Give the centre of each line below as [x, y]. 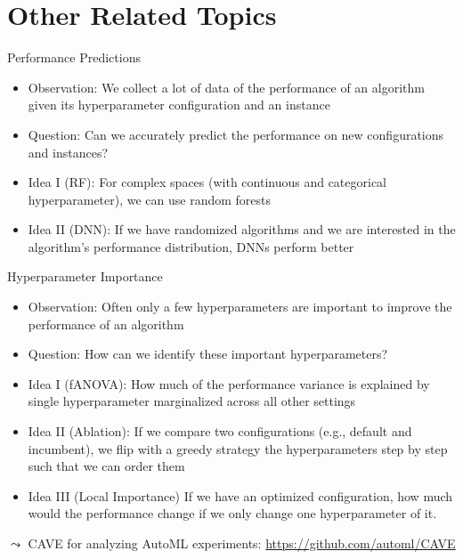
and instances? [68, 152]
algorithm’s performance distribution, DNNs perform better [191, 246]
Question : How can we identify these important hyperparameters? [208, 354]
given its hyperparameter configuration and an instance [179, 105]
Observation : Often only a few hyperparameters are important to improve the [240, 307]
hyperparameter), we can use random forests [150, 199]
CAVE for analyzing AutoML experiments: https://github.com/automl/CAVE [242, 543]
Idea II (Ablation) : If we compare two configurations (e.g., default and [220, 431]
